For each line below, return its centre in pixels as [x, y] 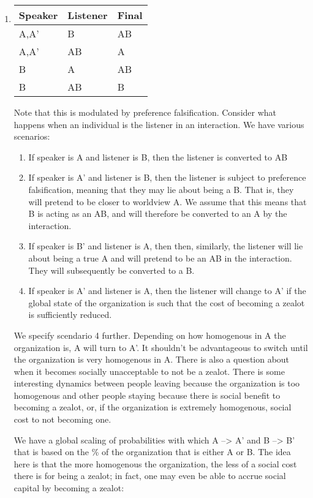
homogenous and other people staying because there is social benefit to [147, 395]
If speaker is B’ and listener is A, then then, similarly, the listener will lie [166, 246]
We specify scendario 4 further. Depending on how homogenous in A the [150, 335]
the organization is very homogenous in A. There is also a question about [152, 359]
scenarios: [32, 136]
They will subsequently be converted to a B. [111, 270]
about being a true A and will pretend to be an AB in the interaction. [160, 258]
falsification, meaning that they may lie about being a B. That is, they [161, 189]
